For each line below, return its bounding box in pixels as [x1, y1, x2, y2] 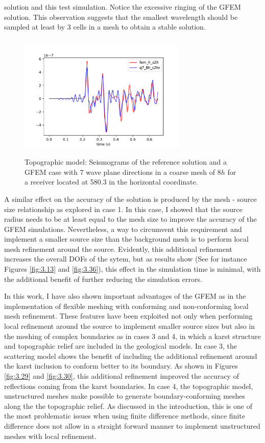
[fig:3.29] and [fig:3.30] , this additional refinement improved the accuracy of [4, 371, 239, 381]
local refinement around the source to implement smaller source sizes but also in [4, 321, 255, 331]
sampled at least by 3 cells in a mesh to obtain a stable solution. [4, 21, 206, 32]
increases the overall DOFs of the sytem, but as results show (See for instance [4, 253, 247, 264]
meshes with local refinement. [4, 430, 97, 441]
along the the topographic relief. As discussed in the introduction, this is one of [4, 400, 252, 411]
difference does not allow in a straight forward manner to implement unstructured [4, 420, 260, 431]
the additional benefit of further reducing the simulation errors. [4, 273, 202, 284]
